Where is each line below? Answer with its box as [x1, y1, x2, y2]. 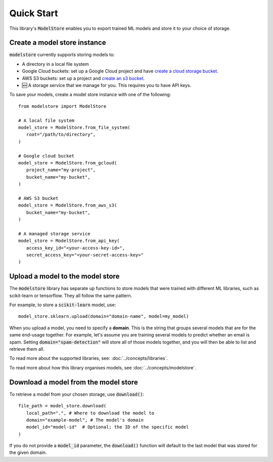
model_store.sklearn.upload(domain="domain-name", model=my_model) [18, 314, 189, 319]
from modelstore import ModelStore [18, 103, 107, 109]
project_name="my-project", [26, 167, 96, 173]
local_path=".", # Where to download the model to [26, 410, 154, 416]
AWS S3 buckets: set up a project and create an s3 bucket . [22, 75, 145, 81]
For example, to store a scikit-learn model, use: [9, 302, 116, 308]
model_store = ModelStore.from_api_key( [18, 238, 120, 244]
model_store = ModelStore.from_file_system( [18, 124, 131, 130]
